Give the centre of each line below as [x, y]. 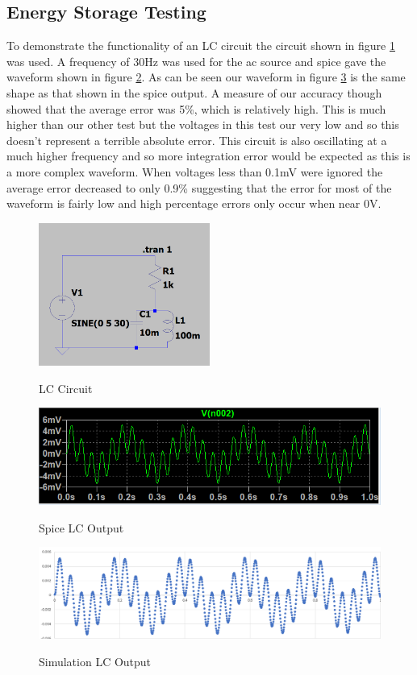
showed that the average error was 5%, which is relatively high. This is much [196, 108]
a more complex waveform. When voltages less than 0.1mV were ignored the [195, 171]
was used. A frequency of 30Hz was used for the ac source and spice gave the [196, 61]
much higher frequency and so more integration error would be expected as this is [208, 156]
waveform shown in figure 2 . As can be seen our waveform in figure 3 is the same [206, 77]
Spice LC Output [81, 527]
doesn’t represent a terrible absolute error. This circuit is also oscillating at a [197, 140]
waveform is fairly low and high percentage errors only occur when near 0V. [194, 203]
